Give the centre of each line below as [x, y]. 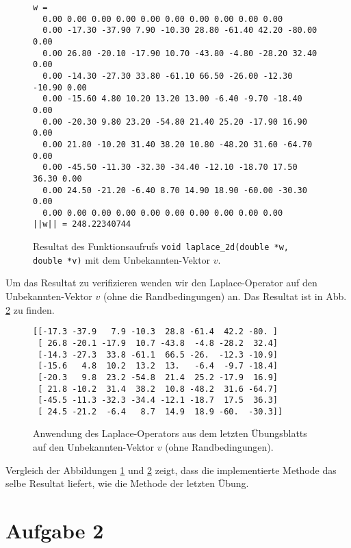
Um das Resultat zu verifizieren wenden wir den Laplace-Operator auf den [161, 283]
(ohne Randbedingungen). [219, 447]
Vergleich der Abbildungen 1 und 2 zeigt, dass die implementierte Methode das [171, 470]
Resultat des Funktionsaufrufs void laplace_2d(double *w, [161, 246]
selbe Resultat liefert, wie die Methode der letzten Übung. [127, 483]
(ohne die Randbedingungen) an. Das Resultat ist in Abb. [225, 296]
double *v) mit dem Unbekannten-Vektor [122, 259]
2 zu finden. [30, 309]
